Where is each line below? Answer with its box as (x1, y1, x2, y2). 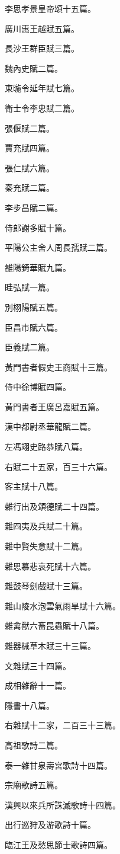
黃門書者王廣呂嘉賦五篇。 (5, 400, 104, 412)
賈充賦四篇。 (5, 142, 54, 154)
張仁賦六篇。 (5, 161, 54, 174)
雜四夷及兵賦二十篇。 (5, 520, 87, 532)
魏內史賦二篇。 (5, 62, 63, 74)
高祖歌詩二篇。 (5, 738, 63, 751)
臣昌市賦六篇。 (5, 321, 63, 333)
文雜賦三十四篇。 (5, 659, 71, 671)
